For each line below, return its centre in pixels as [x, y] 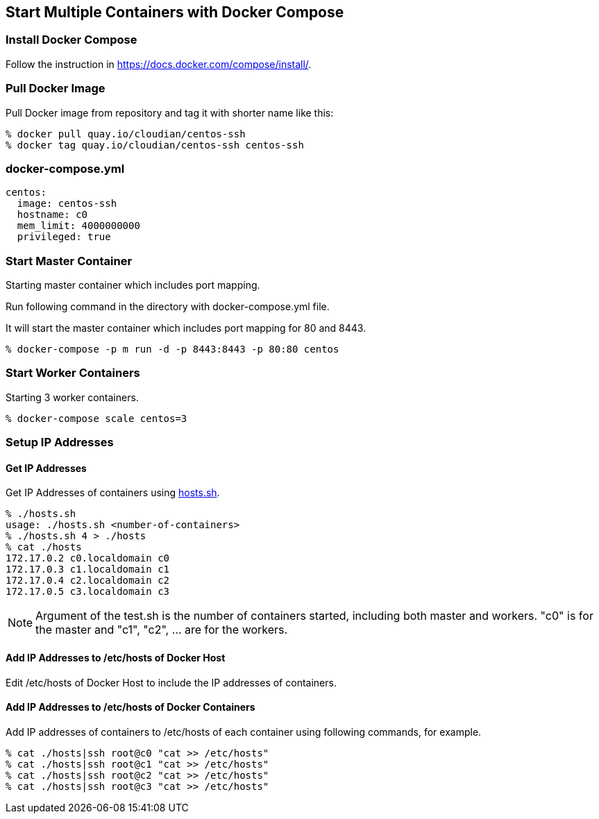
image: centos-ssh [67, 204]
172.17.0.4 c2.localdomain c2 [88, 581]
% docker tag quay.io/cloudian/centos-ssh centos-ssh [155, 145]
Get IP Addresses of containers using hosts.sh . [113, 493]
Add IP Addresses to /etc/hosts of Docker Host [116, 658]
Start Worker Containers [73, 373]
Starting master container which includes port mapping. [133, 285]
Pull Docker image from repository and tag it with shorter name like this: [170, 112]
